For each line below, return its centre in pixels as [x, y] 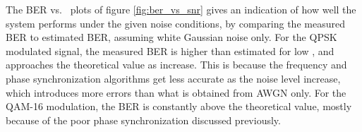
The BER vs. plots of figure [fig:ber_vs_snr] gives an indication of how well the [181, 9]
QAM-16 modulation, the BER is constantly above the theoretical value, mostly [179, 106]
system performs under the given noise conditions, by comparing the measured [175, 23]
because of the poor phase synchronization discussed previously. [143, 120]
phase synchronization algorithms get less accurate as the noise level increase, [173, 78]
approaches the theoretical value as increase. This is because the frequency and [176, 65]
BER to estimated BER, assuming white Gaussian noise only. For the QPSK [171, 37]
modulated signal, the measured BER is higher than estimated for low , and [170, 50]
